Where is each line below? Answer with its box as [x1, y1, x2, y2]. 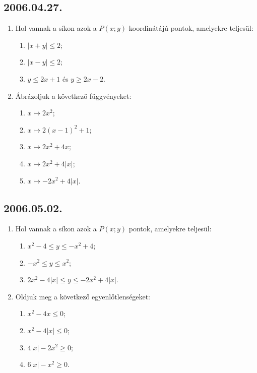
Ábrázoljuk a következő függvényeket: [15, 90, 132, 101]
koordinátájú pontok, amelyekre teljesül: [128, 23, 253, 33]
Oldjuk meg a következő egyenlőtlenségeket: [15, 291, 150, 301]
